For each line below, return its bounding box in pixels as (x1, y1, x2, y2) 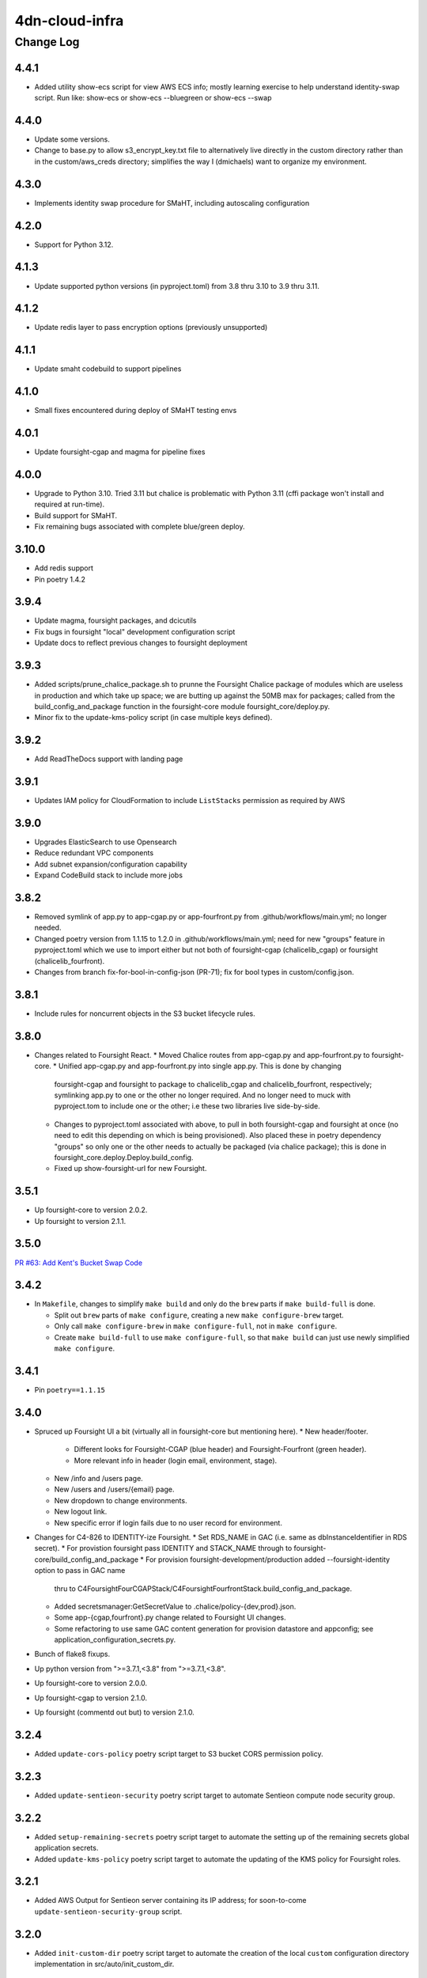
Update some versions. (34, 135, 111, 144)
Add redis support (34, 563, 94, 573)
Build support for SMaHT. (34, 510, 118, 520)
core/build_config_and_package (34, 1555, 138, 1564)
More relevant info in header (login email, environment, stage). (74, 1456, 278, 1465)
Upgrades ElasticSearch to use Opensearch (34, 837, 177, 847)
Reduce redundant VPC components (34, 848, 154, 858)
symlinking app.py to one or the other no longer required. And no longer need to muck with (54, 1090, 351, 1100)
